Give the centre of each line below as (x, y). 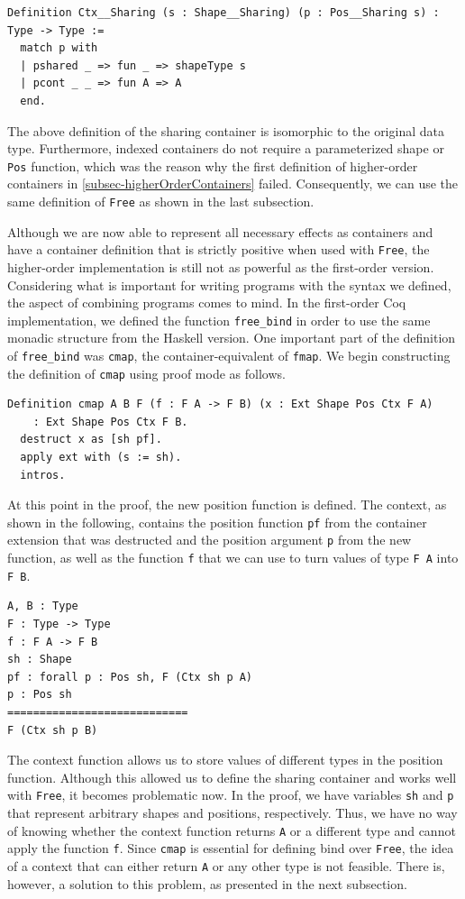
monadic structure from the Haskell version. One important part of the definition (232, 338)
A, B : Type (43, 606)
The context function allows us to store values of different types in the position (225, 760)
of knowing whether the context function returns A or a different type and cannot (232, 830)
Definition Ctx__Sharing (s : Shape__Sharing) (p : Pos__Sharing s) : (223, 13)
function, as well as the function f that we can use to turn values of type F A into (233, 558)
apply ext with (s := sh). (101, 458)
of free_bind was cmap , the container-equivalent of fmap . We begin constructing (229, 355)
